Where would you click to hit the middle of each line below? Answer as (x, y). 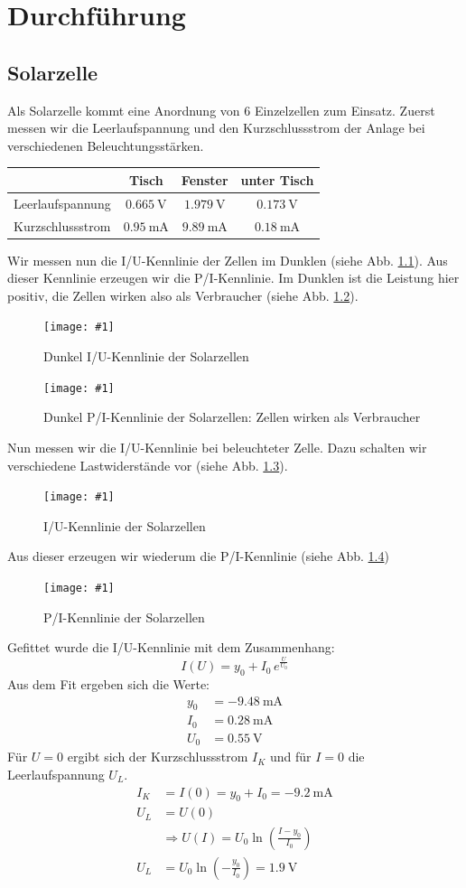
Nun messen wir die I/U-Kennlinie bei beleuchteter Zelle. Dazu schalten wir (217, 447)
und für (290, 757)
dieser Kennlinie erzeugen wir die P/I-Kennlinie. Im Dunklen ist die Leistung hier (233, 278)
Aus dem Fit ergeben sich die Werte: (109, 684)
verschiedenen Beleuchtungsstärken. (106, 145)
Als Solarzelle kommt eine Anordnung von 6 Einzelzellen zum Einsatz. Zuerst (221, 110)
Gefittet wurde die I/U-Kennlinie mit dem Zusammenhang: (171, 647)
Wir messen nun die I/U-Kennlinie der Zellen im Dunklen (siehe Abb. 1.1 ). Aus (228, 260)
